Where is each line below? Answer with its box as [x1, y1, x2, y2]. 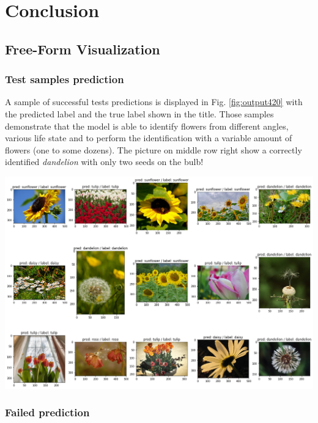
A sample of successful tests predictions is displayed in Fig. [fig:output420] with [5, 95, 303, 108]
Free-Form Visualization [5, 39, 160, 58]
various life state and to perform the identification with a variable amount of [5, 131, 292, 144]
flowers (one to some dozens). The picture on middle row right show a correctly [5, 143, 302, 156]
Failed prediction [5, 405, 90, 420]
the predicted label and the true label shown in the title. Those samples [5, 107, 274, 120]
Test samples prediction [5, 72, 124, 87]
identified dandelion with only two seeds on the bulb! [5, 155, 204, 168]
